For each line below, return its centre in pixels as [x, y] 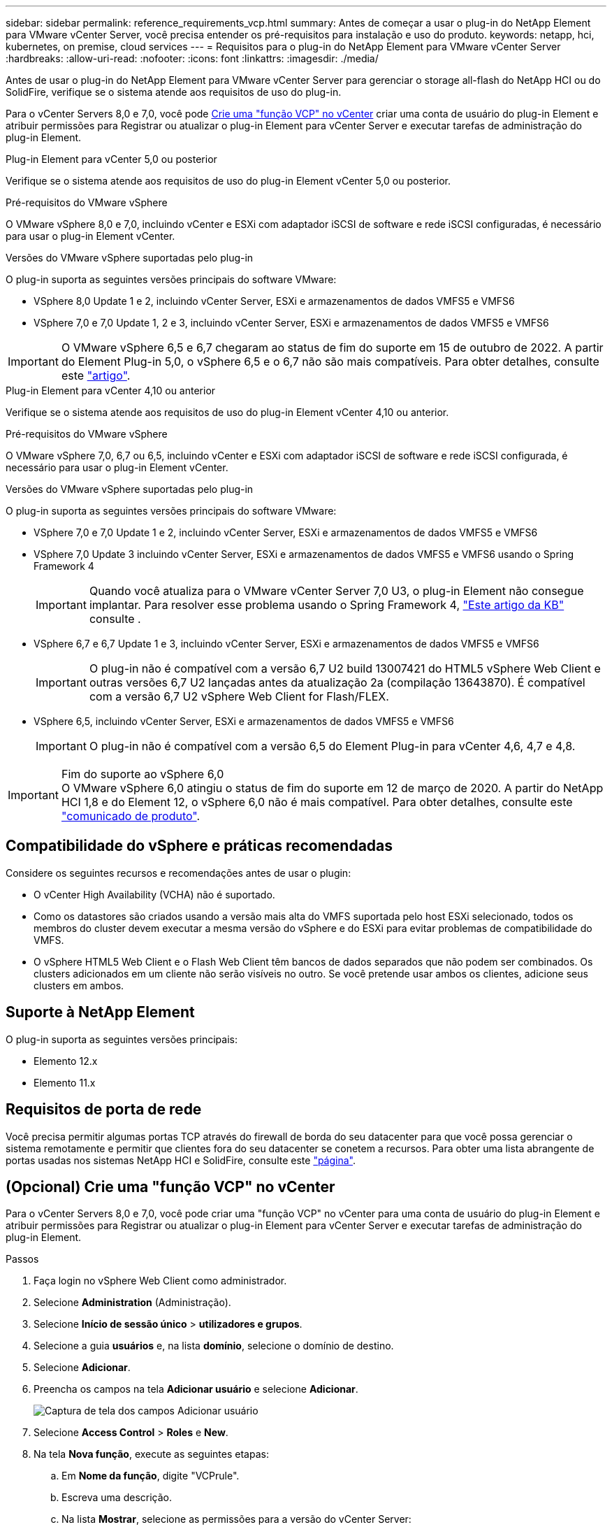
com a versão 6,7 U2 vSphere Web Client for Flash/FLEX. [239, 696]
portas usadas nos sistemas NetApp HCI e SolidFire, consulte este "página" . [181, 1160]
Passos [22, 1259]
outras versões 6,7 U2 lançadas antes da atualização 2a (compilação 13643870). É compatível [337, 682]
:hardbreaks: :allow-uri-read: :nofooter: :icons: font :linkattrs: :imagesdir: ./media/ [192, 58]
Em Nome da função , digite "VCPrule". [151, 1476]
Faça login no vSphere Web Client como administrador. [160, 1281]
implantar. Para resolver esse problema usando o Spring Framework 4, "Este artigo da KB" [327, 605]
